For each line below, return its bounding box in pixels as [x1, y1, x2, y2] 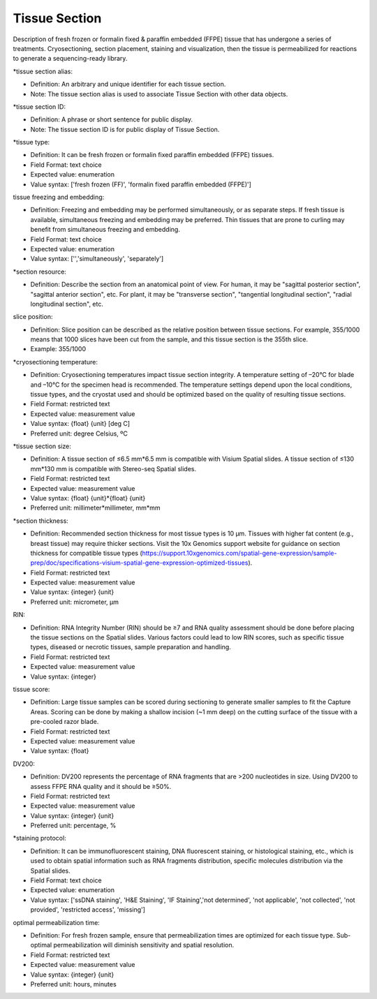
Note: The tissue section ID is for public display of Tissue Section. [30, 125, 220, 133]
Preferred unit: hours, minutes [30, 979, 117, 988]
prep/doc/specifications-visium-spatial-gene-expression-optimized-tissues [30, 558, 249, 567]
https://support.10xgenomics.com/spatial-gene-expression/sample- [142, 549, 337, 557]
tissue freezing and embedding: [13, 193, 105, 202]
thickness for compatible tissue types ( [30, 549, 142, 557]
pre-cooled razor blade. [30, 718, 99, 726]
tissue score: [13, 685, 50, 693]
